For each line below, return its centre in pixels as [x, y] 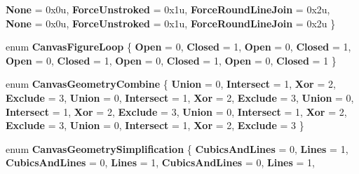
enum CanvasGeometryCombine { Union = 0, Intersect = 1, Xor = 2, [171, 84]
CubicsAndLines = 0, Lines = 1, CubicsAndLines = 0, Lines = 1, [160, 162]
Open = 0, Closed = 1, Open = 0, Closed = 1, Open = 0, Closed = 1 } [171, 60]
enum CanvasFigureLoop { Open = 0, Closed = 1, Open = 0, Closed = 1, [178, 47]
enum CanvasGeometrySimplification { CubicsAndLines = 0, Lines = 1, [177, 148]
